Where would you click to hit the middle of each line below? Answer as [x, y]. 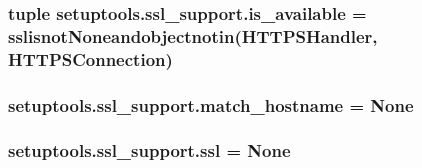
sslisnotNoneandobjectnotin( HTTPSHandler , [193, 35]
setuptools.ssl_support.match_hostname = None [211, 104]
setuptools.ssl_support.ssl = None [149, 150]
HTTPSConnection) [90, 58]
